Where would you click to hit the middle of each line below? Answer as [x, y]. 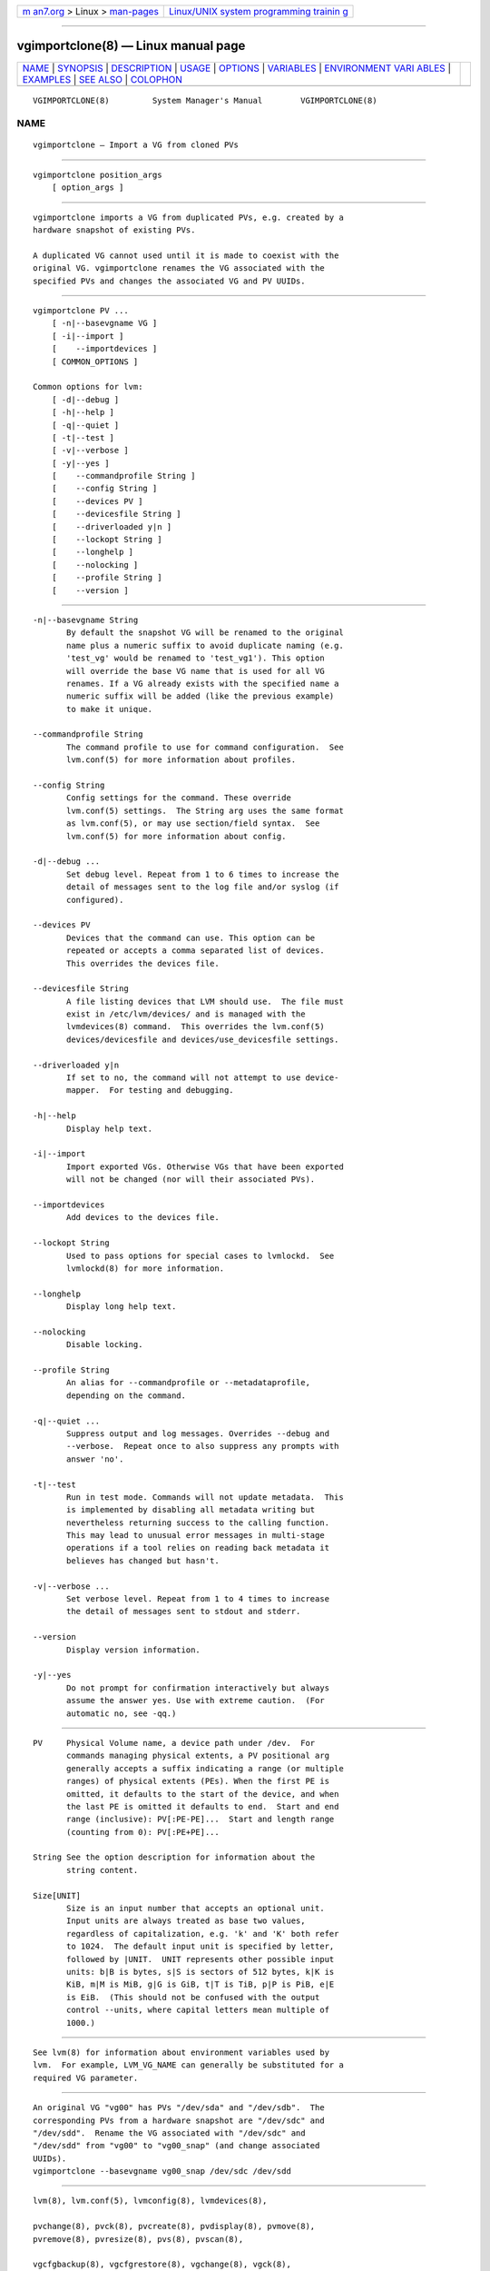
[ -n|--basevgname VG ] [104, 323]
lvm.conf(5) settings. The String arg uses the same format [205, 810]
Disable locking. [105, 1345]
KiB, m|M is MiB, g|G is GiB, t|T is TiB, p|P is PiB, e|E [201, 1984]
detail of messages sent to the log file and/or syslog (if [203, 887]
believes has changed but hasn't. [143, 1561]
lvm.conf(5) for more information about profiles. [181, 760]
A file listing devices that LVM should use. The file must [205, 1001]
